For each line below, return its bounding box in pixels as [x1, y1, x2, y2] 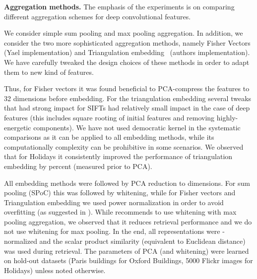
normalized [4, 236, 37, 246]
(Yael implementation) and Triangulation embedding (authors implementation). [4, 47, 250, 57]
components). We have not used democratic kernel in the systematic [33, 122, 241, 132]
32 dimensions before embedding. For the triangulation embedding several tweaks [4, 93, 252, 103]
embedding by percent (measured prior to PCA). [4, 161, 152, 171]
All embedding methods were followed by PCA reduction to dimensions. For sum [4, 177, 250, 188]
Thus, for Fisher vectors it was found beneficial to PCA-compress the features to [4, 83, 250, 94]
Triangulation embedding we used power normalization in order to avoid [4, 197, 224, 207]
